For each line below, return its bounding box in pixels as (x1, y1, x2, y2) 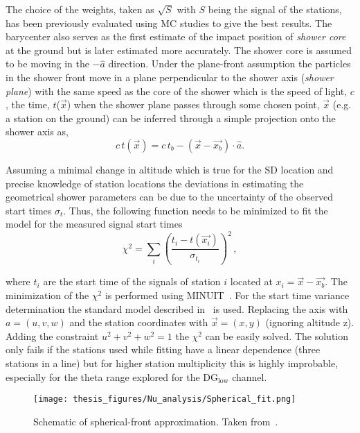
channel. (232, 369, 267, 384)
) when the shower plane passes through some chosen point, (66, 97, 320, 112)
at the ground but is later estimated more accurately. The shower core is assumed (6, 42, 352, 57)
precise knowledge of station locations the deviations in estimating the (6, 176, 304, 190)
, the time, (6, 97, 50, 112)
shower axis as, (6, 124, 69, 139)
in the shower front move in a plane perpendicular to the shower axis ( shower (6, 69, 334, 84)
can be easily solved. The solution (205, 328, 349, 343)
